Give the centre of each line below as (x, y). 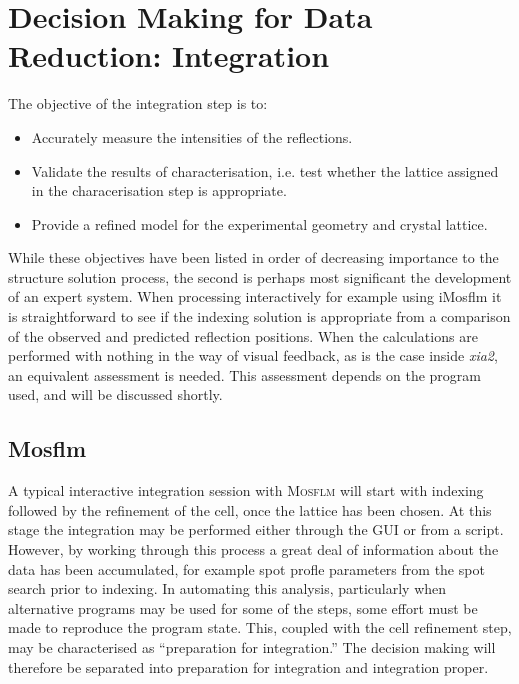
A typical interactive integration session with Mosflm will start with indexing (246, 490)
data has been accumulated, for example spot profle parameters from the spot (246, 568)
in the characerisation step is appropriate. (159, 190)
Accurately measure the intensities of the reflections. (192, 136)
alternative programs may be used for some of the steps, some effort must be (243, 607)
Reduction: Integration (169, 55)
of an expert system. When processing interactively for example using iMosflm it (255, 296)
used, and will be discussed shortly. (115, 394)
